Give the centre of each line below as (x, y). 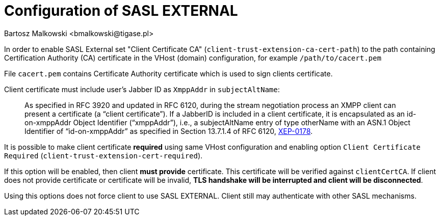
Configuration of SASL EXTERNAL (121, 11)
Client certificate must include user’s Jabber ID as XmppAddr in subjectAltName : (142, 89)
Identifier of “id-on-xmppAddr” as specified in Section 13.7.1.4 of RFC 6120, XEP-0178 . (169, 131)
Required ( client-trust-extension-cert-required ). (103, 155)
